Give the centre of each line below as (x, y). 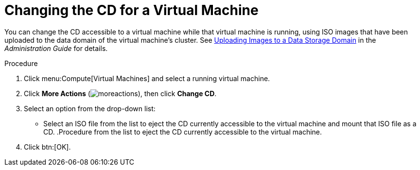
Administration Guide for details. (56, 48)
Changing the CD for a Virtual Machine (131, 10)
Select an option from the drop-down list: (90, 108)
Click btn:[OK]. (47, 147)
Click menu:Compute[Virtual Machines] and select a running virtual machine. (147, 78)
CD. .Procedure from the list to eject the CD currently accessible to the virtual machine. (183, 132)
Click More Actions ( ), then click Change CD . (120, 93)
